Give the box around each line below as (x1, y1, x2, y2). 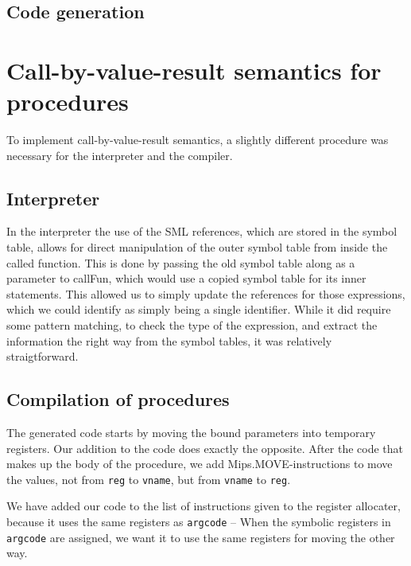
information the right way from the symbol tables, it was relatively (6, 332, 332, 349)
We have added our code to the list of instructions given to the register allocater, (6, 498, 401, 514)
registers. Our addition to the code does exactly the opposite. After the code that (6, 439, 404, 456)
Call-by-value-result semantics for (6, 53, 382, 86)
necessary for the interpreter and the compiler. (6, 146, 233, 163)
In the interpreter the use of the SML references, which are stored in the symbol (6, 223, 397, 240)
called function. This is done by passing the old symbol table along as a (6, 254, 355, 271)
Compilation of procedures (6, 387, 230, 412)
